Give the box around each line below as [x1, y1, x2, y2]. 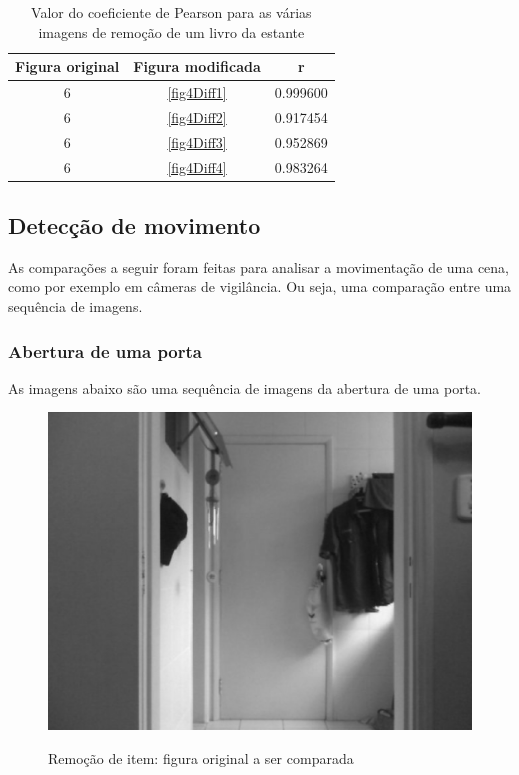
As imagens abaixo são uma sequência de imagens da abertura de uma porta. [8, 377, 481, 398]
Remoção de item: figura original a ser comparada [48, 747, 354, 768]
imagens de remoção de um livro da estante [38, 21, 305, 42]
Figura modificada [133, 56, 261, 77]
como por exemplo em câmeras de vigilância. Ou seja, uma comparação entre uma [8, 276, 512, 297]
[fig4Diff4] [167, 156, 227, 177]
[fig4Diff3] [167, 131, 227, 152]
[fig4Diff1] [167, 82, 227, 103]
